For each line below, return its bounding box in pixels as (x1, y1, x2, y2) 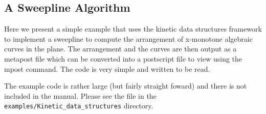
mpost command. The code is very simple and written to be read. (4, 63, 210, 74)
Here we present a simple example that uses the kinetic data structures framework (4, 23, 262, 34)
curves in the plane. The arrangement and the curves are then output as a (4, 43, 237, 54)
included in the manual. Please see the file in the (4, 90, 157, 101)
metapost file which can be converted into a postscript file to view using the (4, 53, 242, 64)
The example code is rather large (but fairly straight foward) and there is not (4, 80, 247, 91)
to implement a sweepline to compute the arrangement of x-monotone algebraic (4, 33, 253, 44)
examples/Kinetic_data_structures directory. (4, 100, 153, 111)
